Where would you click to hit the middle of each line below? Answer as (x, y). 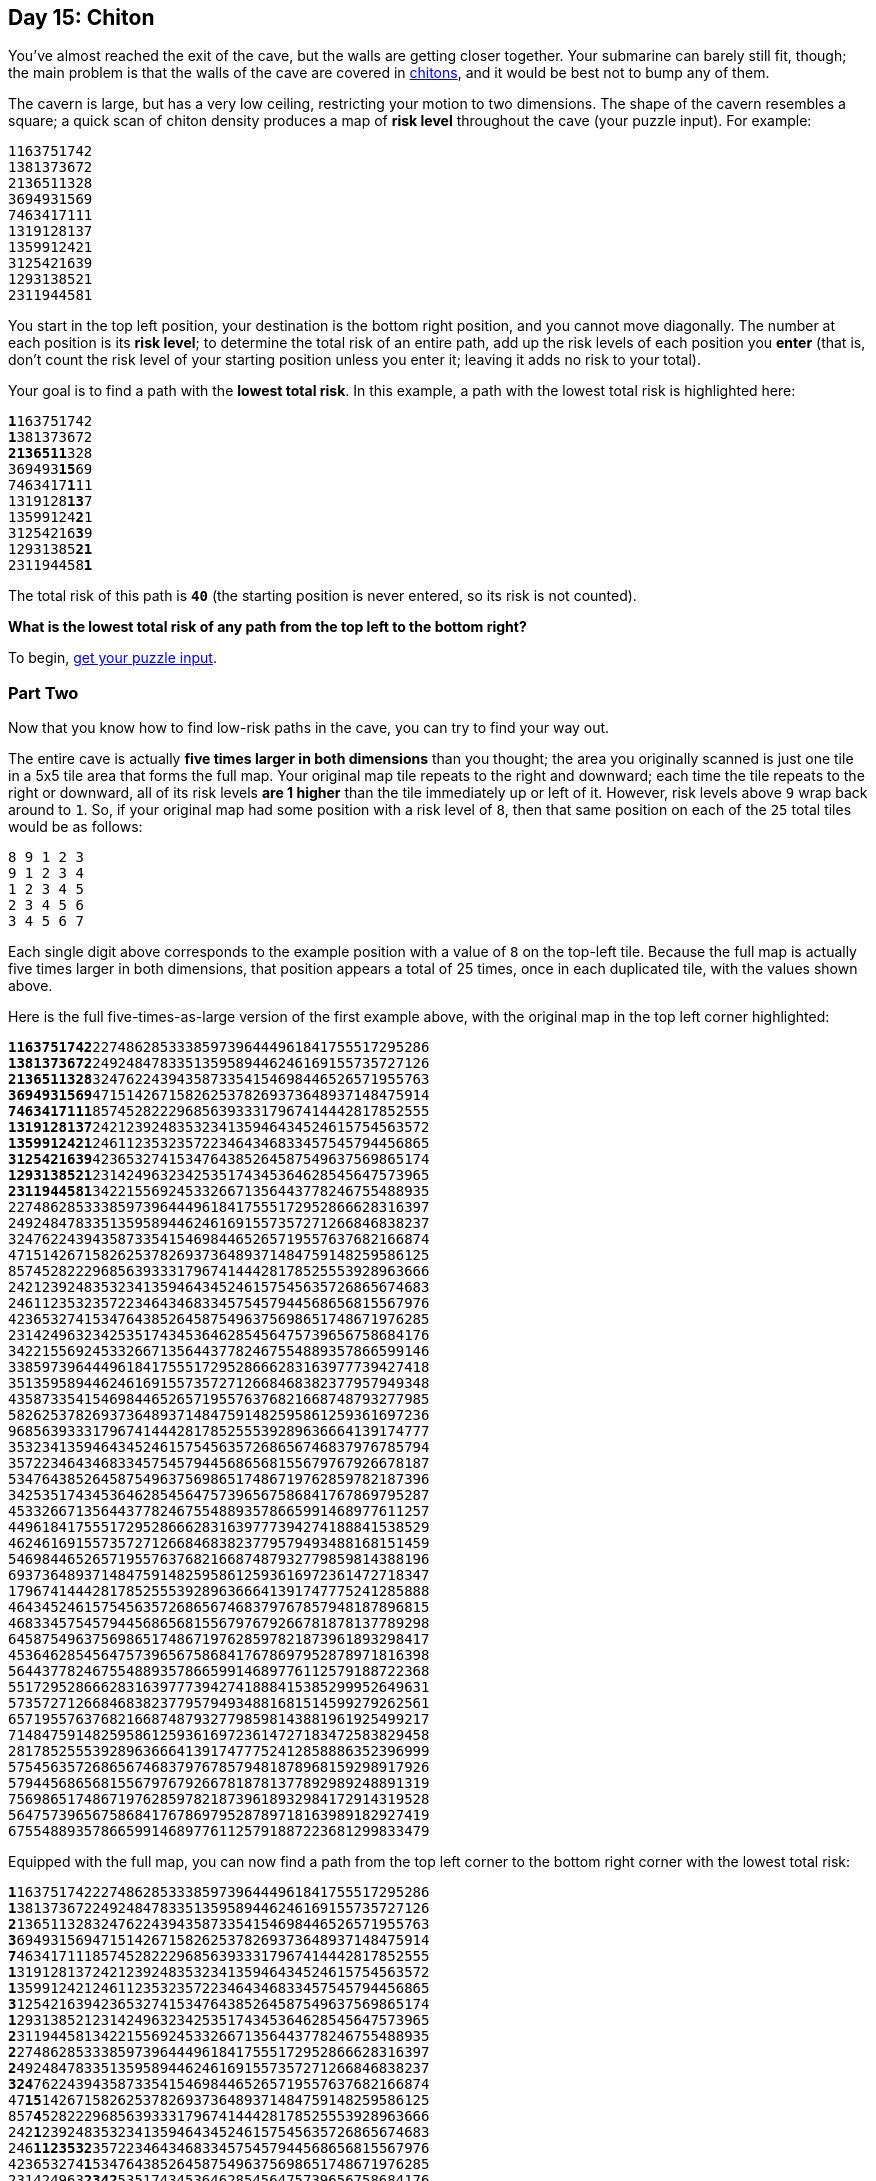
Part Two (43, 692)
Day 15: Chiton (81, 17)
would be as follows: (75, 827)
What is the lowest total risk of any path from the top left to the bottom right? (267, 627)
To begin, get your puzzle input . (112, 658)
